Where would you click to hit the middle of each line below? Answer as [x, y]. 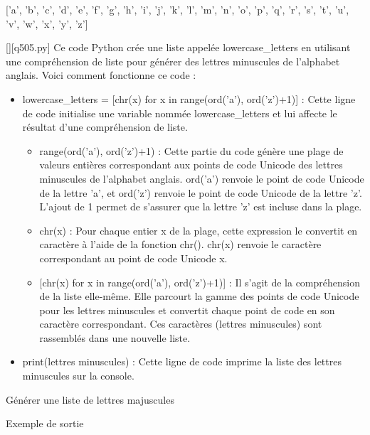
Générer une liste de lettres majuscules [90, 399]
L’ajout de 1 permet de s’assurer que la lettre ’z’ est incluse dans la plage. [201, 206]
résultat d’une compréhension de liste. [105, 127]
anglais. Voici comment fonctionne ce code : [101, 75]
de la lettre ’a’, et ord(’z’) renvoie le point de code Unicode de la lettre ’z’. [201, 192]
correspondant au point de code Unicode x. [133, 258]
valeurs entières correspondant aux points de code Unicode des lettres [191, 165]
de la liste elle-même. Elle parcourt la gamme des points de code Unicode [199, 296]
